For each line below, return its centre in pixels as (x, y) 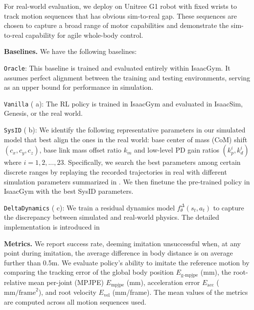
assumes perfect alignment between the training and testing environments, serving (127, 77)
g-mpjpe (189, 275)
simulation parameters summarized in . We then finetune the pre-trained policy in (127, 181)
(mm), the (216, 272)
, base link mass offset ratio (80, 150)
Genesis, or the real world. (43, 113)
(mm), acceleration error (163, 282)
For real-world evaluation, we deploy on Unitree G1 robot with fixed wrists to (120, 6)
